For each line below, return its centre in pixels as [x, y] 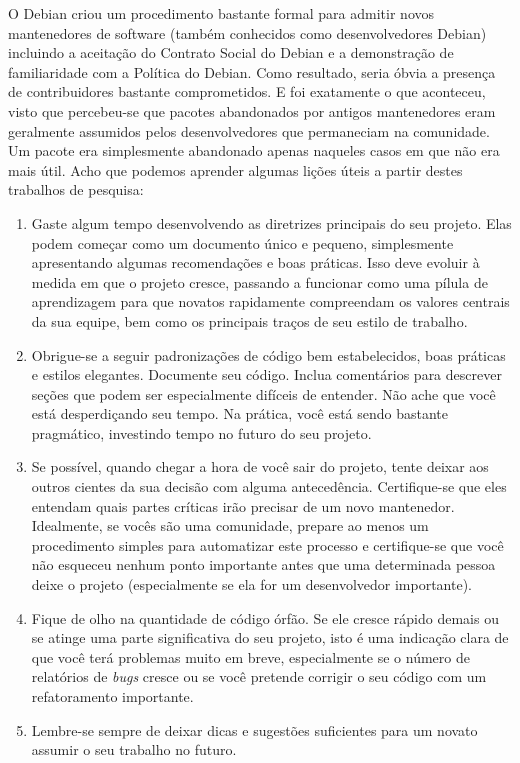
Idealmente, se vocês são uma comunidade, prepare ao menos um [230, 525]
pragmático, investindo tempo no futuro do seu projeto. [201, 432]
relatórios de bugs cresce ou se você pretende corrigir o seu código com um [259, 676]
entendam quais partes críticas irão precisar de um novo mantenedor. [243, 505]
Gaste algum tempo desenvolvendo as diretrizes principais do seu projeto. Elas [271, 222]
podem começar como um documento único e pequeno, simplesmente [242, 242]
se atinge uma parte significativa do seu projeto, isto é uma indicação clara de [270, 637]
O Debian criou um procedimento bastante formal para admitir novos [221, 13]
